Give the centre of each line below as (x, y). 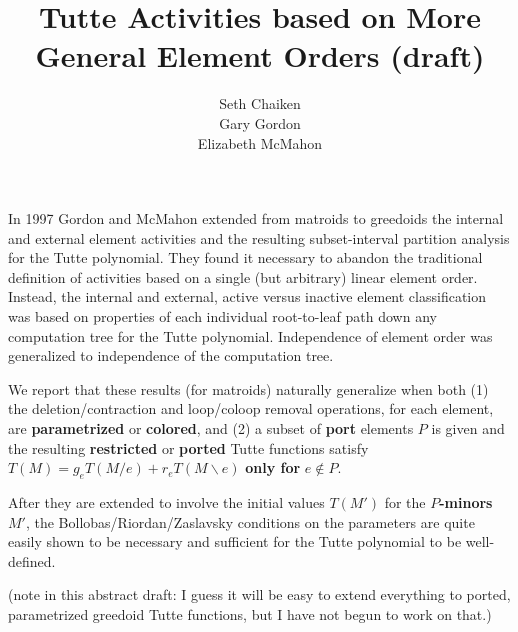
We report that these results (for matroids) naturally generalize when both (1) (248, 388)
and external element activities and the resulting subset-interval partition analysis (259, 237)
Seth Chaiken (260, 103)
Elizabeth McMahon (260, 142)
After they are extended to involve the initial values (166, 502)
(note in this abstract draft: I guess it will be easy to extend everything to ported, (259, 594)
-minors (466, 502)
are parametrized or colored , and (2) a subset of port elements (211, 428)
